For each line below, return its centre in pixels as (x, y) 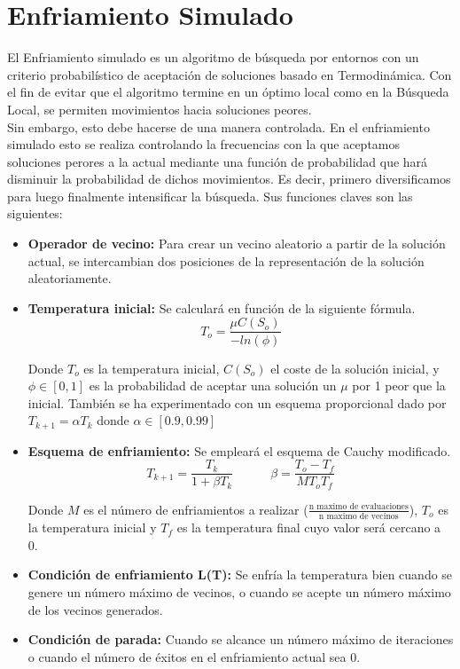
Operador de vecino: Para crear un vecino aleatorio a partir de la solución (237, 244)
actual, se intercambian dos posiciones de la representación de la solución (226, 260)
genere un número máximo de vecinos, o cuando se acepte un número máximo (239, 591)
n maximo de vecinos (359, 517)
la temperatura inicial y (92, 527)
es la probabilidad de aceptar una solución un (213, 386)
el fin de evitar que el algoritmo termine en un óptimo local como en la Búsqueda (228, 92)
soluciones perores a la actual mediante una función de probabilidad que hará (218, 161)
